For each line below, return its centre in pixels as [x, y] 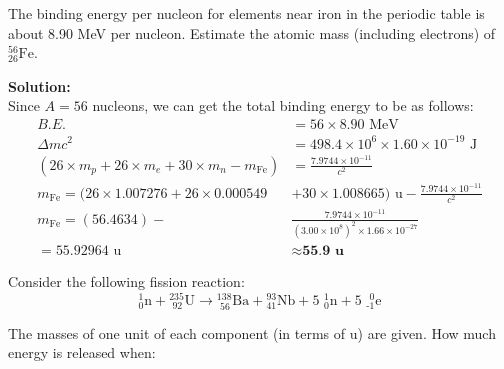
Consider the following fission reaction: [126, 280]
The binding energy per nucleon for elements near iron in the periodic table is [246, 13]
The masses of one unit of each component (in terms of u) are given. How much [252, 332]
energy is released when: [82, 352]
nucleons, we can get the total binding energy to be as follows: [283, 105]
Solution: [39, 85]
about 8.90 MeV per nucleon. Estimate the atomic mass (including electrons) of [252, 32]
